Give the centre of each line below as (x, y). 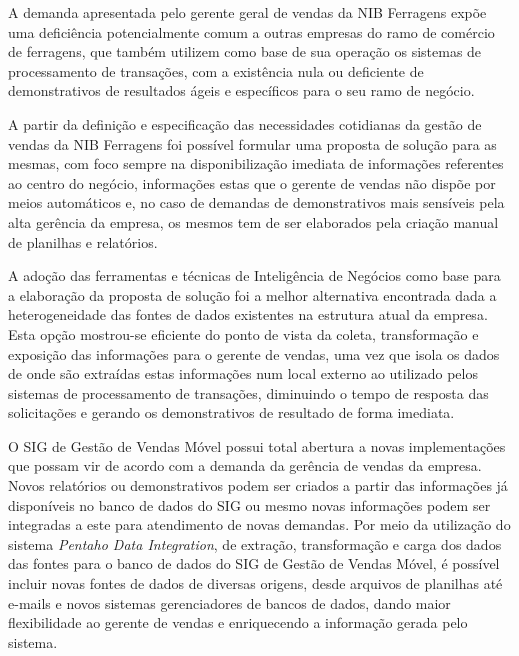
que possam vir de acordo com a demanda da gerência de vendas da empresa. (245, 465)
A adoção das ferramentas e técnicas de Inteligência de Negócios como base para (254, 275)
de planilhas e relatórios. (83, 241)
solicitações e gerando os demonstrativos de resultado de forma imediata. (231, 412)
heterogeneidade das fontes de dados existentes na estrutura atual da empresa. (248, 314)
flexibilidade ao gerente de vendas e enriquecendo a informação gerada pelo (238, 622)
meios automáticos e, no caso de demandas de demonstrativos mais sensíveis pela (256, 202)
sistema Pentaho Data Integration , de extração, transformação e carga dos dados (255, 543)
